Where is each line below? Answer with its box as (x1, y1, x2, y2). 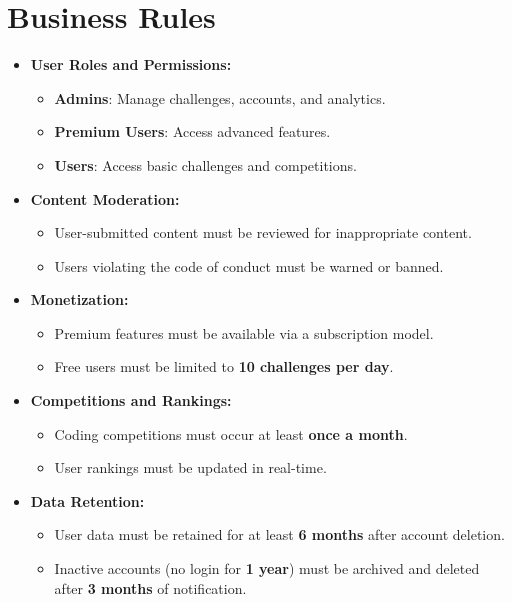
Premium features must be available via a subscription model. (54, 322, 434, 343)
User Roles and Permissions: (30, 54, 232, 75)
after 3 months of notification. (54, 577, 247, 598)
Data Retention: (30, 490, 145, 511)
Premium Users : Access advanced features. (54, 121, 331, 142)
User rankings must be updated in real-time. (54, 457, 327, 478)
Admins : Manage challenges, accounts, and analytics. (54, 87, 386, 108)
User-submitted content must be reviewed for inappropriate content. (54, 222, 472, 243)
